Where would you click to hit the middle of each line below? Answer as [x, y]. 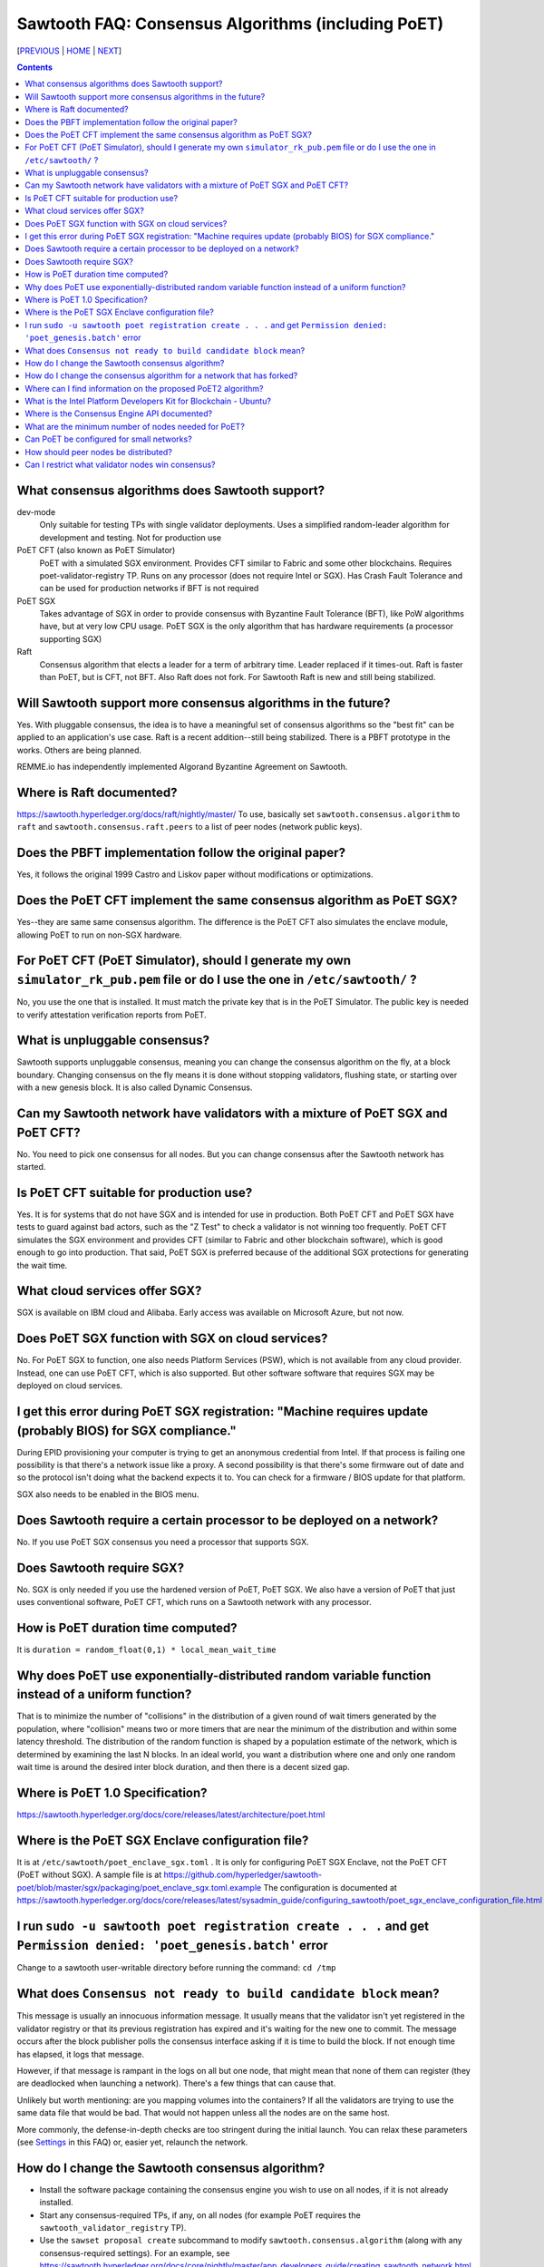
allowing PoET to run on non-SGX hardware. [99, 935]
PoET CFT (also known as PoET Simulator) [96, 550]
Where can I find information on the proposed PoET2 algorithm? [144, 388]
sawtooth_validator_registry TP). [113, 2227]
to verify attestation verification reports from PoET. [112, 1015]
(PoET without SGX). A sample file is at [89, 1875]
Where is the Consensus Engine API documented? [119, 414]
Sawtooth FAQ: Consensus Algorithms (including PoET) [230, 24]
